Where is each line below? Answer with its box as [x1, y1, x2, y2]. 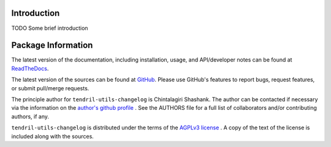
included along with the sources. [11, 132, 94, 140]
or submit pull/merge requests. [11, 84, 89, 91]
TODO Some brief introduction [11, 24, 88, 32]
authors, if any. [11, 113, 49, 120]
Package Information [11, 40, 93, 51]
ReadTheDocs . [11, 65, 49, 72]
